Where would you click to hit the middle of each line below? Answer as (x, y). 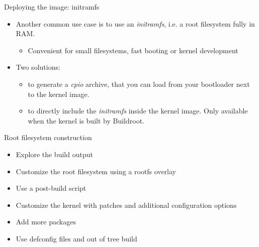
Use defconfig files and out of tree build (76, 238)
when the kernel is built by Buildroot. (86, 120)
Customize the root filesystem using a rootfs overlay (96, 171)
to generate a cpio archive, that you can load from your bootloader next (139, 84)
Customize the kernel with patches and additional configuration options (126, 205)
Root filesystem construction (48, 137)
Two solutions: (38, 67)
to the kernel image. (59, 94)
